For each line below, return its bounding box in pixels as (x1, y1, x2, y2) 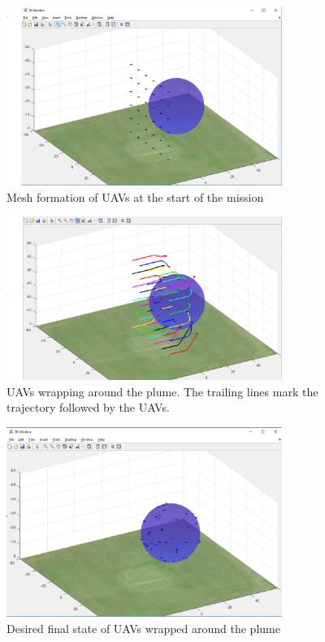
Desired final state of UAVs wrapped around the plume (6, 619, 280, 636)
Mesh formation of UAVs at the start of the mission (6, 188, 264, 205)
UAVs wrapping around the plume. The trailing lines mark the (6, 382, 318, 400)
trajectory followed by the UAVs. (6, 399, 170, 416)
